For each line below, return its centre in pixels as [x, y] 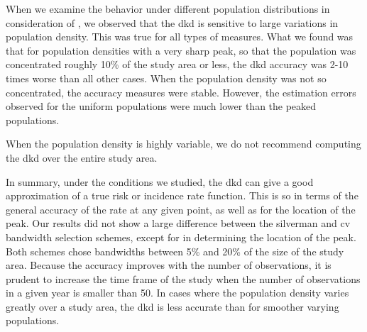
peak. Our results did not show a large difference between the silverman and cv [178, 223]
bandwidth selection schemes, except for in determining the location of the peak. [181, 237]
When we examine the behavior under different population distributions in [168, 9]
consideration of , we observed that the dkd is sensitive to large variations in [172, 22]
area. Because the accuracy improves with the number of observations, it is [169, 265]
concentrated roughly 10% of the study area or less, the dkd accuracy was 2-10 [177, 64]
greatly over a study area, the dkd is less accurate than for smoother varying [172, 306]
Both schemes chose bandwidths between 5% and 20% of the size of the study [175, 251]
